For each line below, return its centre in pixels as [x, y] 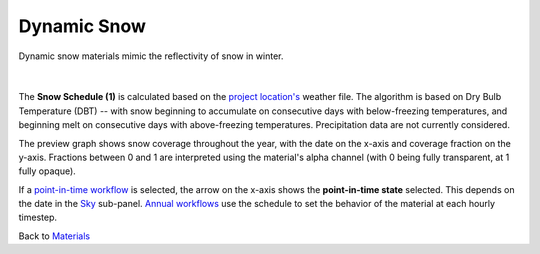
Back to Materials [54, 236]
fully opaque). [47, 171]
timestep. [37, 217]
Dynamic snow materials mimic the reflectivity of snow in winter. [151, 56]
